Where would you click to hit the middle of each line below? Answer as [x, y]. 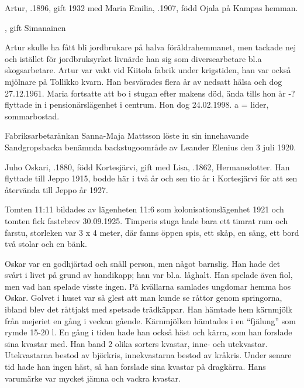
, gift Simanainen [35, 27]
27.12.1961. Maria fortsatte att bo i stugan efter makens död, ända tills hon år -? [150, 93]
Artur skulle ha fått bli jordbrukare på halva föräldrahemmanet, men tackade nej [151, 47]
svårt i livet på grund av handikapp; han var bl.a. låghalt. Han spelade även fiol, [149, 275]
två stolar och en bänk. [46, 244]
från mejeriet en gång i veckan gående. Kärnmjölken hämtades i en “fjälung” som [151, 320]
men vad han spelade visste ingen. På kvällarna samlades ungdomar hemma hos [148, 286]
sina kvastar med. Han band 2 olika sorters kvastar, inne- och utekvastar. [136, 343]
